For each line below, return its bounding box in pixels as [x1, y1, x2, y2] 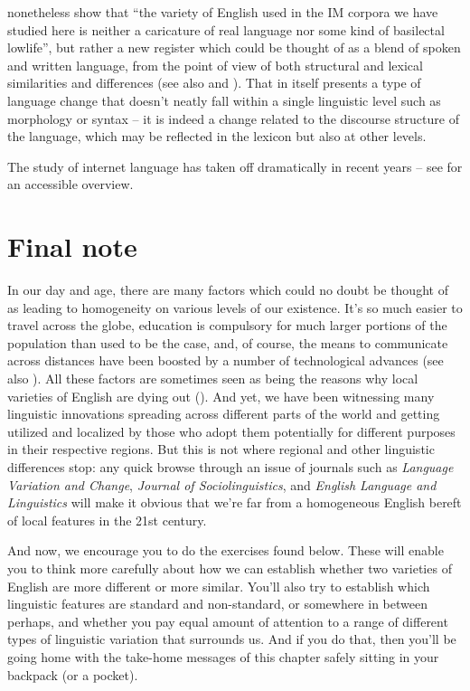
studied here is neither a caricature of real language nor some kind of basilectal [7, 20, 445, 39]
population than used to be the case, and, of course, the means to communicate [7, 333, 448, 352]
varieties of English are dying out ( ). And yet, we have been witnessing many [7, 386, 435, 405]
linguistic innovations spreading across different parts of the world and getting [7, 404, 440, 423]
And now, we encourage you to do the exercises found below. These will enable [7, 541, 444, 560]
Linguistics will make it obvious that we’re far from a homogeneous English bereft [7, 493, 462, 512]
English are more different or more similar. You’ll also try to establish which [7, 576, 430, 595]
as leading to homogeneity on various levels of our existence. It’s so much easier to [7, 298, 463, 317]
